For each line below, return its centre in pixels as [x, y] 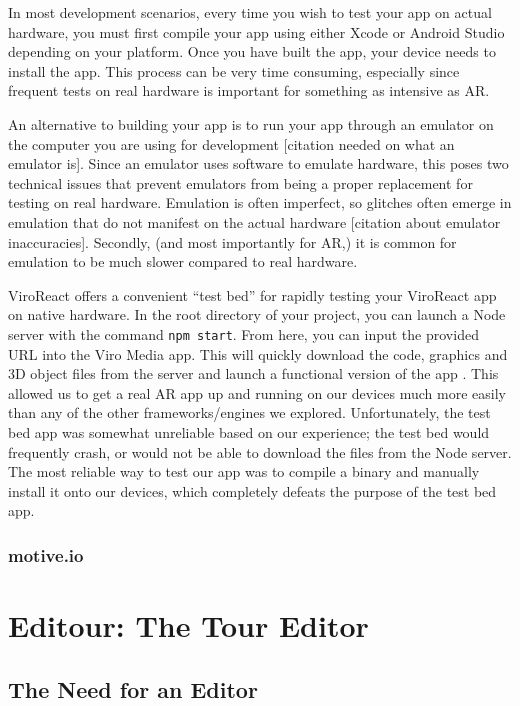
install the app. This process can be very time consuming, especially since [234, 70]
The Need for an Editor [133, 688]
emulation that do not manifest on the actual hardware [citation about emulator [254, 221]
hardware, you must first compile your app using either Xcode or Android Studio [256, 31]
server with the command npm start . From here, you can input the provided [243, 333]
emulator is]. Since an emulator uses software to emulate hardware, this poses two [258, 163]
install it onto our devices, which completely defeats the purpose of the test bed [252, 490]
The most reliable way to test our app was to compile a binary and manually [244, 471]
